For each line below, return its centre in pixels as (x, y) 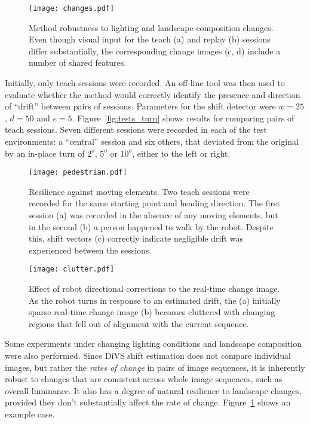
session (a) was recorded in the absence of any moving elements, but (154, 215)
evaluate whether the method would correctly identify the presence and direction (153, 94)
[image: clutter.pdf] (72, 269)
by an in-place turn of (45, 153)
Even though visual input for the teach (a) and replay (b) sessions (150, 39)
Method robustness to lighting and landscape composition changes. (151, 27)
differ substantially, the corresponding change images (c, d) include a (155, 51)
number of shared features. (78, 62)
